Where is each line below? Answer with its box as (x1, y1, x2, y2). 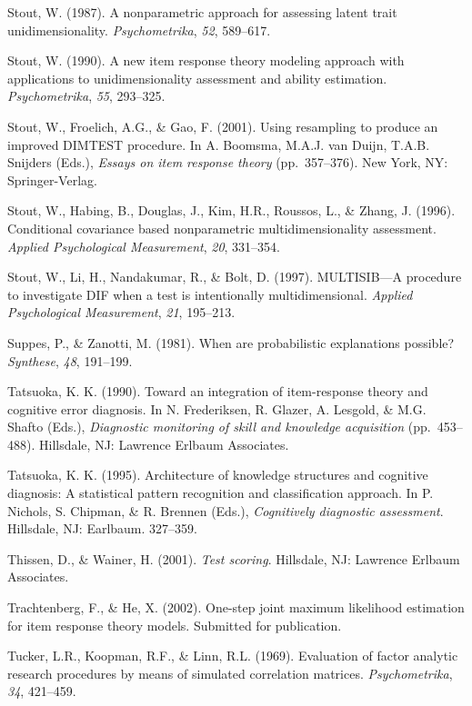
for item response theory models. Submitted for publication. (7, 615, 342, 634)
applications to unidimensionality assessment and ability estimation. (7, 68, 387, 87)
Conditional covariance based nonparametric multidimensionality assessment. (7, 218, 437, 237)
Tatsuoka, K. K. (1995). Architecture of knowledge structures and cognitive (7, 465, 428, 484)
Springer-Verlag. (7, 170, 97, 189)
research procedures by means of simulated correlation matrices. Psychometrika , (7, 663, 453, 682)
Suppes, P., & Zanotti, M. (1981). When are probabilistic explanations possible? (7, 333, 455, 352)
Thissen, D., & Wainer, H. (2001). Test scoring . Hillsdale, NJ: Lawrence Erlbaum (7, 549, 460, 568)
